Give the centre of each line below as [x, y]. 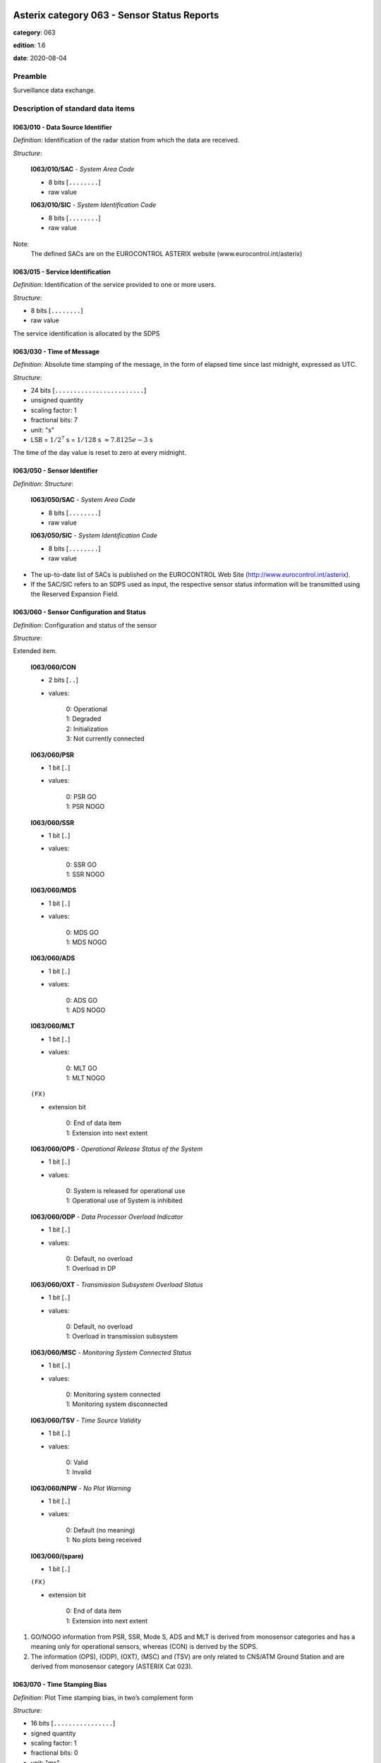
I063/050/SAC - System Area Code [83, 500]
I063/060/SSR [52, 822]
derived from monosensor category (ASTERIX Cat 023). [112, 1666]
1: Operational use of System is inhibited [124, 1201]
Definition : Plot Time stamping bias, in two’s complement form [103, 1697]
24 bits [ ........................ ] [89, 391]
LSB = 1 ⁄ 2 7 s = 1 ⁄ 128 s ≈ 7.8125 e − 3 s [92, 439]
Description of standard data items [74, 109]
